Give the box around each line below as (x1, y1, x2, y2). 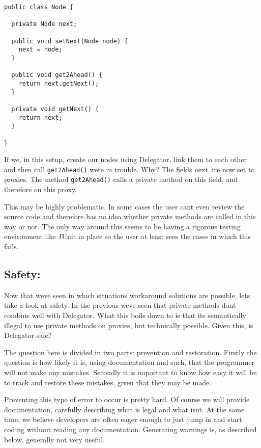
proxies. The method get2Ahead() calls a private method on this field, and (4, 174, 238, 185)
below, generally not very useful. (4, 434, 105, 444)
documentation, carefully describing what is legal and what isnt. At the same (4, 404, 245, 414)
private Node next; (11, 20, 77, 28)
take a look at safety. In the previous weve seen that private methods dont (4, 300, 236, 310)
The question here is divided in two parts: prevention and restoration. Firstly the (4, 347, 257, 357)
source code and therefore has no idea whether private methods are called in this (4, 211, 256, 222)
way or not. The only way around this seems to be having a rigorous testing (4, 221, 241, 231)
